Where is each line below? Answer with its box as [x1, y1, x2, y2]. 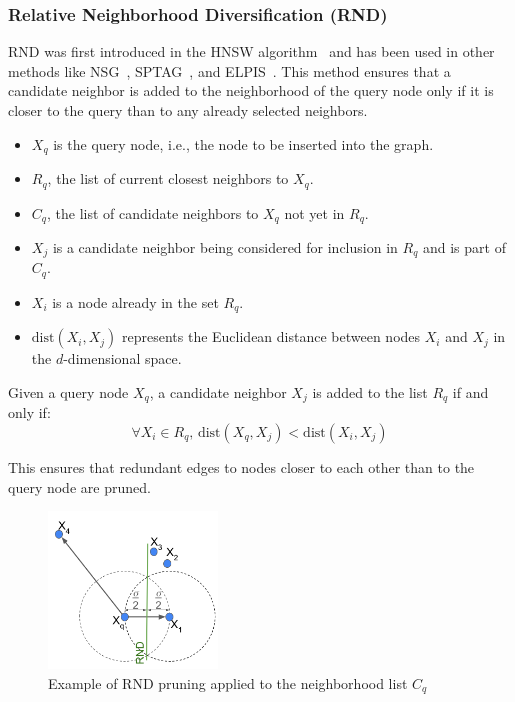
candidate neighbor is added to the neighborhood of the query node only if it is [8, 80, 494, 101]
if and [452, 381, 489, 402]
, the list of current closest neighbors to [47, 168, 289, 189]
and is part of [422, 236, 506, 257]
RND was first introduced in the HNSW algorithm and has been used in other [8, 41, 495, 62]
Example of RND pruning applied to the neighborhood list [48, 672, 408, 693]
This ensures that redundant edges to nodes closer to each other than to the [8, 456, 475, 477]
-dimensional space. [63, 348, 182, 369]
